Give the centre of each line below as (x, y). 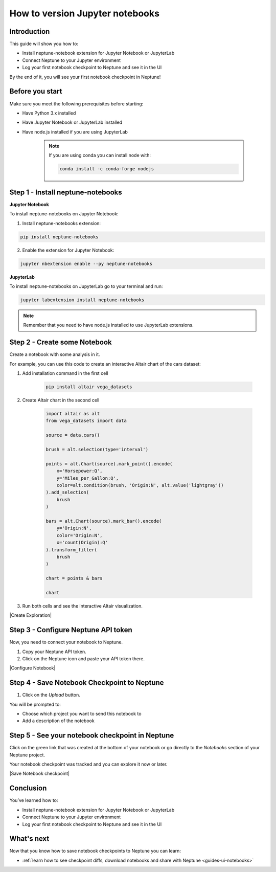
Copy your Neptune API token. (54, 652)
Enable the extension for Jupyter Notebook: (68, 250)
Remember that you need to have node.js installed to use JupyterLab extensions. (108, 325)
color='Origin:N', (79, 535)
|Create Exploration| (31, 615)
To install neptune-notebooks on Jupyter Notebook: (64, 214)
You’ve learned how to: (34, 800)
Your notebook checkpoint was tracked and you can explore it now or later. (88, 764)
